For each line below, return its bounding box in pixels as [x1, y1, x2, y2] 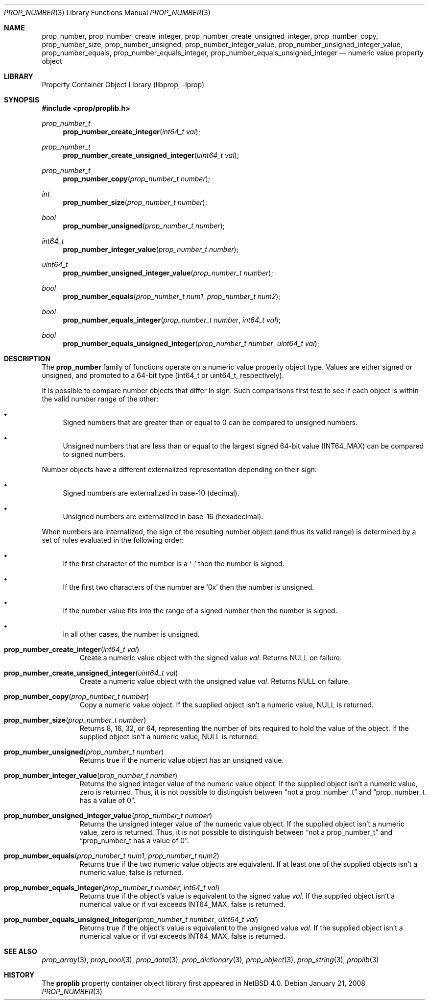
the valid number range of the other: [42, 395, 159, 403]
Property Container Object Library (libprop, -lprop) [42, 80, 205, 89]
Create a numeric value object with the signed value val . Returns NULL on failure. [79, 653, 342, 662]
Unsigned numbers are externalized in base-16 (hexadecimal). [63, 512, 263, 521]
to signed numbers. [63, 450, 125, 458]
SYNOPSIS [4, 96, 40, 104]
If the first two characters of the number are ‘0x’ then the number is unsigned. [63, 583, 314, 591]
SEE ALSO [4, 947, 37, 955]
